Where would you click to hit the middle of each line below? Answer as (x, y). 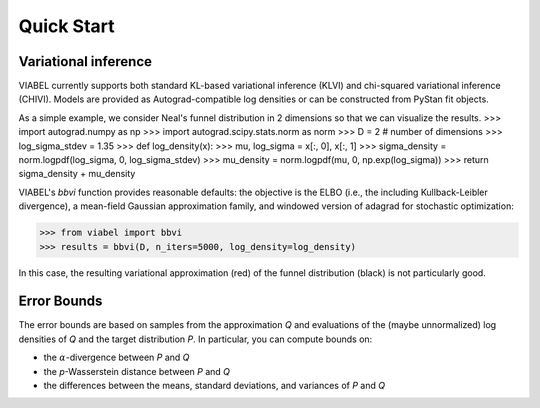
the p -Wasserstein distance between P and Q (136, 371)
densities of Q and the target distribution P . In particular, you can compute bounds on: (195, 339)
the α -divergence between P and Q (116, 357)
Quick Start (66, 26)
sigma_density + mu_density (77, 174)
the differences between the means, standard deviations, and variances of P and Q (214, 386)
